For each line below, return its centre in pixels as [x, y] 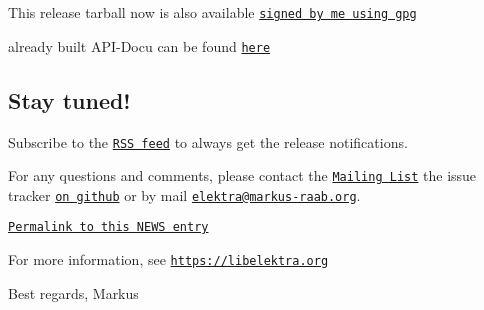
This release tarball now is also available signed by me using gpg [212, 12]
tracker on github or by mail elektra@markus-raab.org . [184, 194]
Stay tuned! [69, 99]
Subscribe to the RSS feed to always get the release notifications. [208, 141]
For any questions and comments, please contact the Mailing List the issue [242, 175]
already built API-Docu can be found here [139, 45]
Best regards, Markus [73, 292]
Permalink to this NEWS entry [108, 227]
